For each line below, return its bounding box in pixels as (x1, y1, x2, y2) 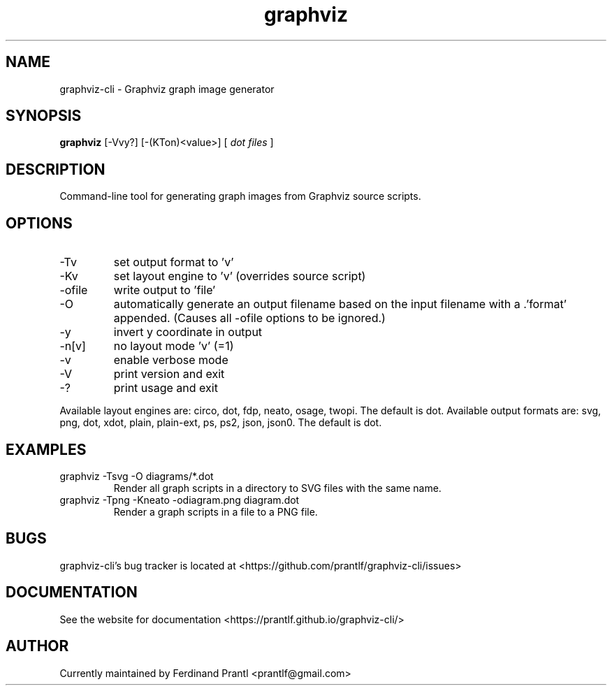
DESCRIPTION (6, 160, 105, 178)
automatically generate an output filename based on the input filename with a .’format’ (113, 297, 567, 312)
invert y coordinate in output (113, 325, 263, 340)
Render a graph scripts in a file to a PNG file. (113, 505, 318, 518)
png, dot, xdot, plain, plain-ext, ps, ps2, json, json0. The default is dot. (59, 416, 382, 429)
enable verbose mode (113, 353, 228, 368)
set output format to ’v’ (113, 255, 234, 270)
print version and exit (113, 367, 225, 381)
